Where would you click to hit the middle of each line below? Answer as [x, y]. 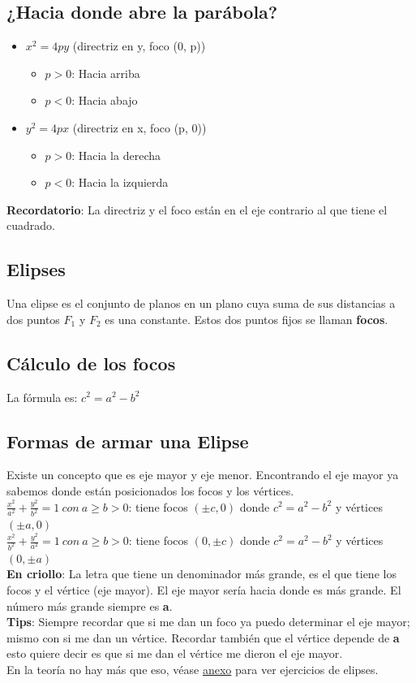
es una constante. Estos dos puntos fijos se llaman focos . [247, 319]
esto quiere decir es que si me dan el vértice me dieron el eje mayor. [175, 653]
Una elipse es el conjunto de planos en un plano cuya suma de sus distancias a [201, 303]
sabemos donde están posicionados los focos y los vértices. [150, 490]
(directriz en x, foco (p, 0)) [139, 127]
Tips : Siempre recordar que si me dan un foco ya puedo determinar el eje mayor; [208, 622]
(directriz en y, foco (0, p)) [139, 46]
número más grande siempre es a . [90, 605]
